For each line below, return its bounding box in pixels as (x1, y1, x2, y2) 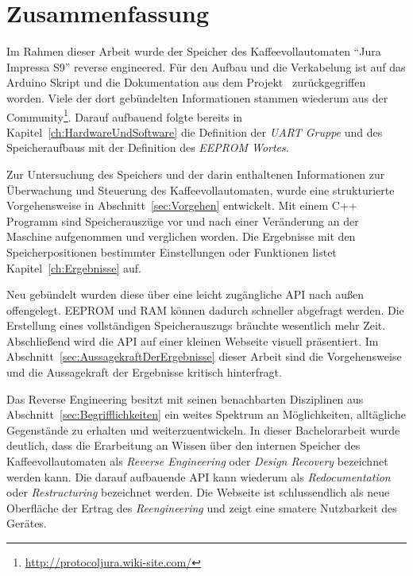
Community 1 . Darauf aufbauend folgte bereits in (6, 106, 243, 125)
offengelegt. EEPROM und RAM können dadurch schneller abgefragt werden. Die (6, 301, 404, 318)
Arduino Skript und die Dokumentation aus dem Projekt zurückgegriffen (6, 74, 366, 91)
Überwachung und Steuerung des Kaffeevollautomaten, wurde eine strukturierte (6, 181, 395, 198)
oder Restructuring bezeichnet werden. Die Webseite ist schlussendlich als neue (6, 484, 390, 501)
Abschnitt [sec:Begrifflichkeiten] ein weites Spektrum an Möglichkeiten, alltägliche (6, 406, 406, 423)
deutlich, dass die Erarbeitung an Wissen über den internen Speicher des (6, 437, 361, 454)
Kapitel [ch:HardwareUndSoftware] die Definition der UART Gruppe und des (6, 123, 383, 140)
